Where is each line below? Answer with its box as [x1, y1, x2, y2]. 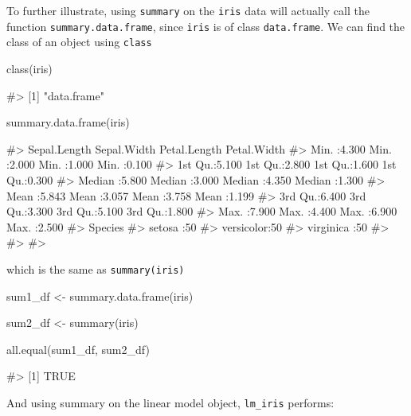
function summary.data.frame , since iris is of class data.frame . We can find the [6, 17, 405, 34]
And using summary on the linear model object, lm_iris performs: [6, 394, 335, 410]
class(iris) [6, 60, 53, 76]
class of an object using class [6, 33, 152, 50]
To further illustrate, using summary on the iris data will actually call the [6, 2, 370, 18]
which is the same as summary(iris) [6, 260, 185, 277]
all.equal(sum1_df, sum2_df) [6, 340, 150, 357]
